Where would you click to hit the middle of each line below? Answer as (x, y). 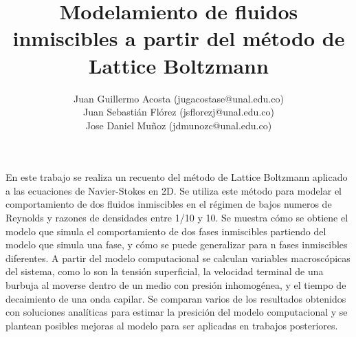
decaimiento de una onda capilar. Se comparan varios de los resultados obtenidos (176, 298)
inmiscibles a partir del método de (179, 38)
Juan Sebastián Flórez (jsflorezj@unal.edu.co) (179, 112)
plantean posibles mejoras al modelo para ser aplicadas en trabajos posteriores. (172, 325)
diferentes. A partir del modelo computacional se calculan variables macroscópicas (178, 258)
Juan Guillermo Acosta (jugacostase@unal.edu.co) (179, 98)
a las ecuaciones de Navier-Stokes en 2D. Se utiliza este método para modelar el (174, 190)
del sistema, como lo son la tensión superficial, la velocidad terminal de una (165, 271)
